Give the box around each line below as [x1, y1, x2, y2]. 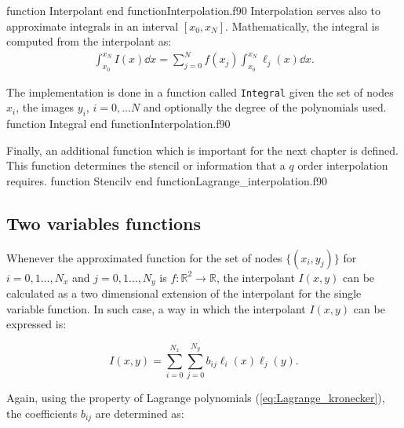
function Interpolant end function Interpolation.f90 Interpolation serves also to [6, 2, 380, 18]
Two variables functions [6, 210, 202, 235]
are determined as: [95, 404, 184, 421]
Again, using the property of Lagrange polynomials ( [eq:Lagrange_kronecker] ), [6, 390, 385, 406]
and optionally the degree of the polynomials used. [143, 99, 387, 115]
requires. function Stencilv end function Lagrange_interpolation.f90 [6, 172, 327, 188]
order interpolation [297, 157, 388, 174]
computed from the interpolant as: [6, 33, 172, 49]
